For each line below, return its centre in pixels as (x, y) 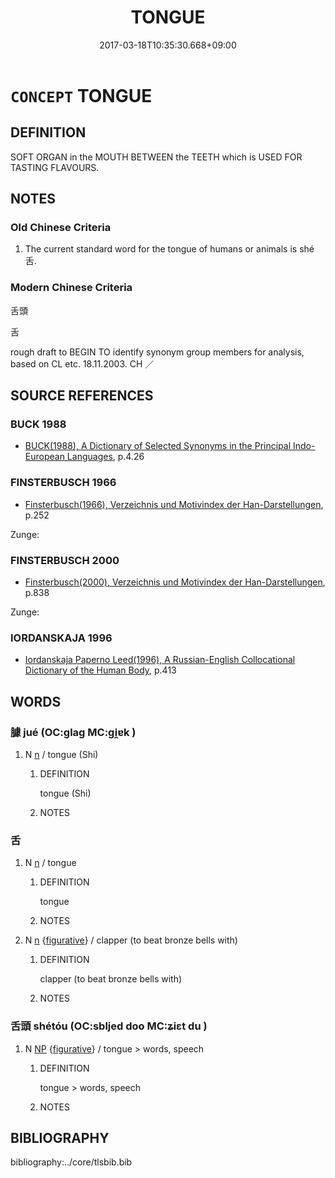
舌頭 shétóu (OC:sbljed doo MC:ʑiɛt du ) (109, 1026)
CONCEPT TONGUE (81, 95)
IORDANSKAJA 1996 (61, 638)
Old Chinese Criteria (61, 228)
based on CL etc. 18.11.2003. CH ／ (82, 363)
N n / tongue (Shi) (61, 754)
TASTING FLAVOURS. (55, 167)
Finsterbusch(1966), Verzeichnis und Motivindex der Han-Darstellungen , (174, 504)
